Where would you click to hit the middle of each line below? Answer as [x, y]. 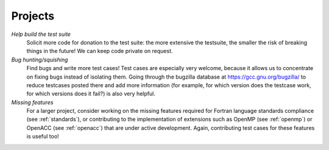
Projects [33, 16]
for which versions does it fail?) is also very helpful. [91, 94]
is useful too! [43, 137]
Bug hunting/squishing [40, 59]
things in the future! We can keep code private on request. [100, 51]
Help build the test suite [41, 34]
